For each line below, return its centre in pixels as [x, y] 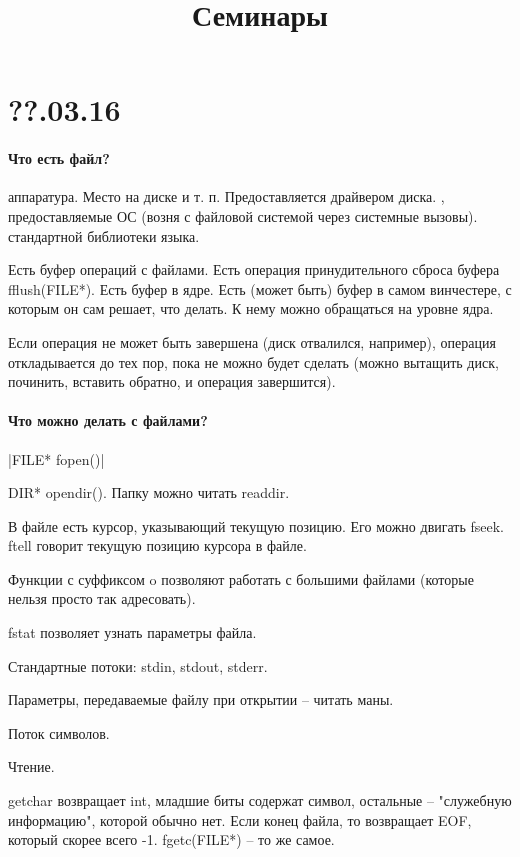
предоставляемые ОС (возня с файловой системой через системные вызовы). [243, 215]
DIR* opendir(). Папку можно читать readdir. [149, 492]
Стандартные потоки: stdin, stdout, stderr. [138, 665]
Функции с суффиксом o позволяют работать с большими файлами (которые [241, 578]
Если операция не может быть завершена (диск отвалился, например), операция [252, 341]
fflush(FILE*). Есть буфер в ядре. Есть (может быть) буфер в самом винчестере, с [260, 288]
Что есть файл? [59, 158]
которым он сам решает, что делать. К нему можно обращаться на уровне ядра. [251, 308]
